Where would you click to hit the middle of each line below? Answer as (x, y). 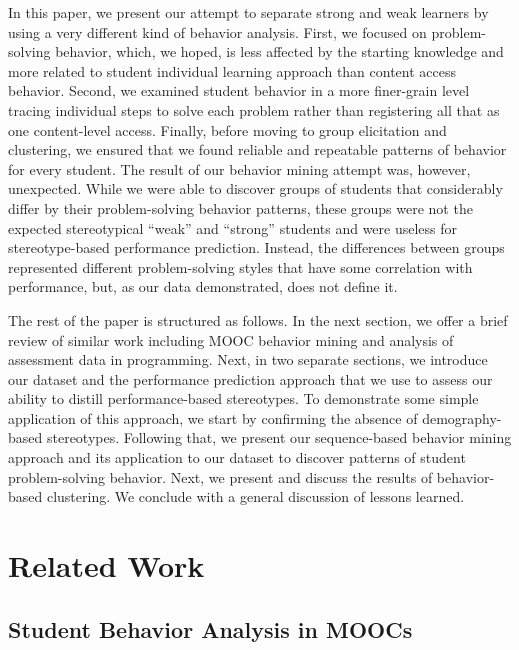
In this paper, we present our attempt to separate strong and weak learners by (248, 12)
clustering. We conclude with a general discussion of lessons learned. (255, 496)
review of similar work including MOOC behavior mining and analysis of (231, 339)
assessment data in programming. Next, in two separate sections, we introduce (248, 359)
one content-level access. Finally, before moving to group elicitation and (227, 129)
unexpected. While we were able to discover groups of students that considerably (255, 188)
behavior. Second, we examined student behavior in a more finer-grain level (239, 90)
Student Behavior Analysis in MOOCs (210, 628)
